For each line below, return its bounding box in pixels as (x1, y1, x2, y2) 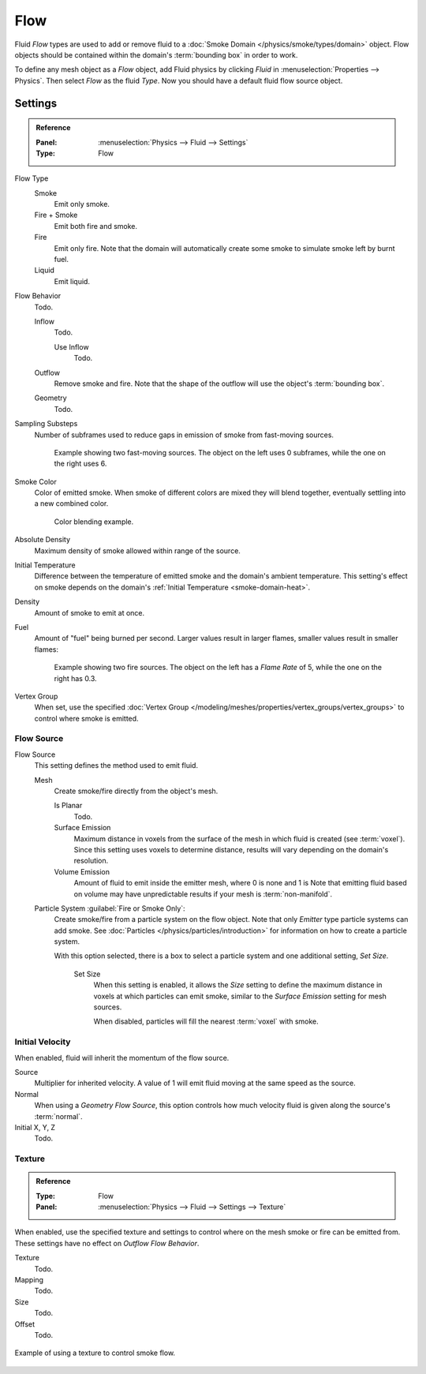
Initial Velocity (14, 1036, 71, 1047)
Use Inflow (54, 342, 90, 351)
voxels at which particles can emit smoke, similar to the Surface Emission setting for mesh (93, 991, 387, 1001)
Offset (14, 1319, 35, 1329)
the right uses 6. (54, 459, 107, 469)
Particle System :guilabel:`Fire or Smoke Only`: (34, 904, 185, 913)
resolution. (73, 856, 109, 866)
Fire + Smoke (34, 210, 78, 220)
